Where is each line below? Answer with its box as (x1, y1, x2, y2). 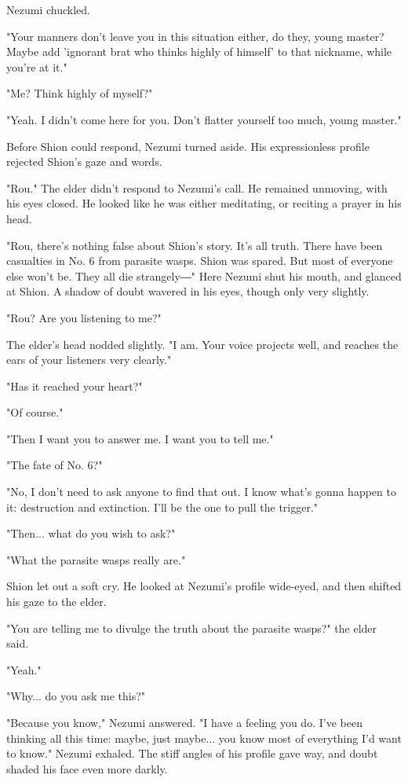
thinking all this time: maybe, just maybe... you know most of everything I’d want (6, 729, 402, 746)
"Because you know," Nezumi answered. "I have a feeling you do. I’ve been (6, 714, 362, 730)
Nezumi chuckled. (6, 2, 90, 17)
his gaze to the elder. (6, 593, 107, 610)
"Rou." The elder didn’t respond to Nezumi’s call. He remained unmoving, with (6, 179, 388, 196)
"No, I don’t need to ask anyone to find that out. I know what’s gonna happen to (6, 483, 396, 500)
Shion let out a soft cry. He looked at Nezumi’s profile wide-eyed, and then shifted (6, 578, 402, 594)
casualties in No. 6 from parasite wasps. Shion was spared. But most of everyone (6, 252, 393, 269)
